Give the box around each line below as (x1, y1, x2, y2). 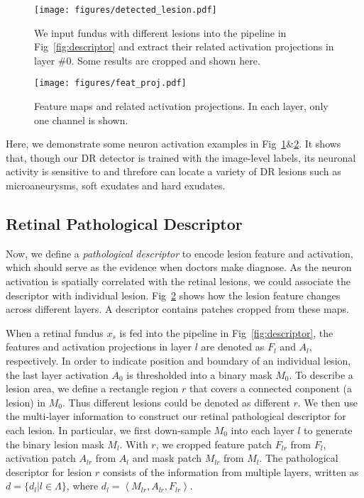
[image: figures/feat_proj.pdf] (34, 78, 187, 89)
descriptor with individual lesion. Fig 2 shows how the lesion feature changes (6, 287, 341, 302)
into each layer (231, 422, 294, 437)
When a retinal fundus (6, 325, 104, 340)
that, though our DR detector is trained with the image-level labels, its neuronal (6, 150, 356, 165)
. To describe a (289, 367, 353, 382)
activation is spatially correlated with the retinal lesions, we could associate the (6, 274, 351, 289)
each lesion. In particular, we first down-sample (6, 422, 211, 437)
